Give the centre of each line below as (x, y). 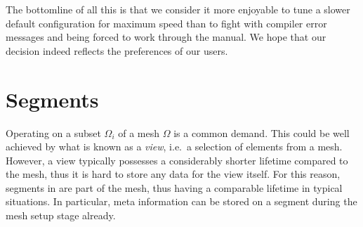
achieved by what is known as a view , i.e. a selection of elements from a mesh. (174, 147)
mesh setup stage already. (61, 215)
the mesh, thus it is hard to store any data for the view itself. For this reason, (173, 174)
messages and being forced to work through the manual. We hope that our (166, 37)
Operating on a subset (53, 132)
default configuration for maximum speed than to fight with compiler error (166, 23)
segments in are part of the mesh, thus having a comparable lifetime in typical (174, 187)
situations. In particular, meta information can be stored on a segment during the (181, 201)
